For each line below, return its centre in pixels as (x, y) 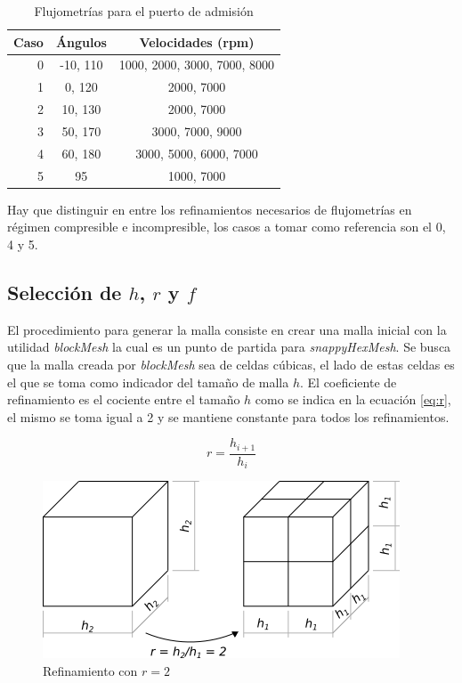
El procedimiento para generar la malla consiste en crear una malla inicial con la (227, 329)
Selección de (65, 292)
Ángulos (81, 41)
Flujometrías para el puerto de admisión (144, 11)
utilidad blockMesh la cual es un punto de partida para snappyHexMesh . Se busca (229, 347)
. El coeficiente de (349, 382)
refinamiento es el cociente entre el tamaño (124, 399)
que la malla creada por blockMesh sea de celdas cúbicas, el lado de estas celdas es (231, 364)
